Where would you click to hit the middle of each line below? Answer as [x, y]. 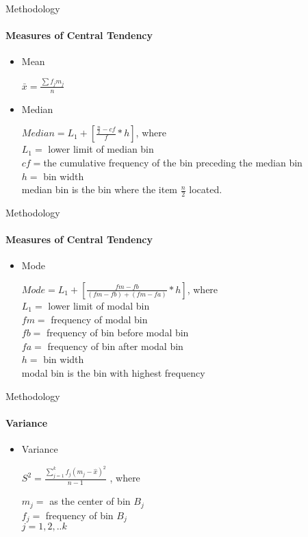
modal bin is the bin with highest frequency [113, 372]
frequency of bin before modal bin [118, 333]
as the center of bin [90, 501]
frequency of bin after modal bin [115, 346]
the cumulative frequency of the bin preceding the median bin [173, 162]
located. [206, 189]
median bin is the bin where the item [100, 189]
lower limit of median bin [101, 149]
